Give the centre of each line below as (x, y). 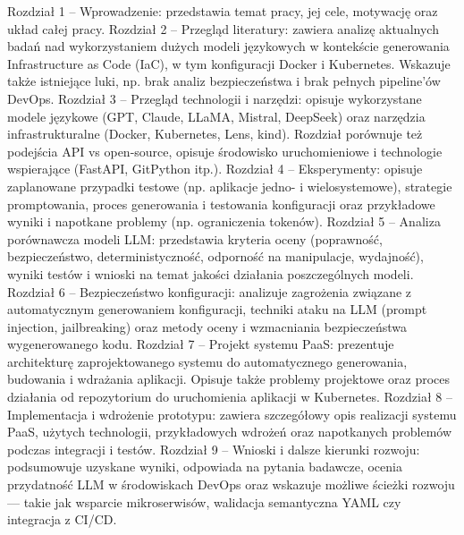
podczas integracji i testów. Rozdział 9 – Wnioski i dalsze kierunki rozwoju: (214, 449)
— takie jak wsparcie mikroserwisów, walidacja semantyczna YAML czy (204, 501)
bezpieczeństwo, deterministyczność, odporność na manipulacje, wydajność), (215, 256)
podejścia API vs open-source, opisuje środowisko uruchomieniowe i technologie (225, 151)
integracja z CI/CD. (62, 519)
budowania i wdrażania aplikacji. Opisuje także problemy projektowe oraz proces (229, 379)
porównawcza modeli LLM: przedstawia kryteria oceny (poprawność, (195, 238)
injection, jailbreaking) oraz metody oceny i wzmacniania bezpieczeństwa (207, 326)
